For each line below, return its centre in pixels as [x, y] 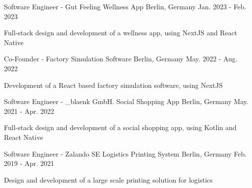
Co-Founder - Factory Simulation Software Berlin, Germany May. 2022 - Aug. [121, 59]
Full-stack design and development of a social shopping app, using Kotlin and [120, 127]
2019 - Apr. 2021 [29, 163]
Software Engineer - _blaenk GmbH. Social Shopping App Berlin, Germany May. [126, 101]
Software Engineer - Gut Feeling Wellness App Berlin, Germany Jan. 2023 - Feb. [125, 6]
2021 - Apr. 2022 [29, 111]
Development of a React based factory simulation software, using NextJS [113, 85]
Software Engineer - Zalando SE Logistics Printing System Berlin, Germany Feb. [125, 153]
